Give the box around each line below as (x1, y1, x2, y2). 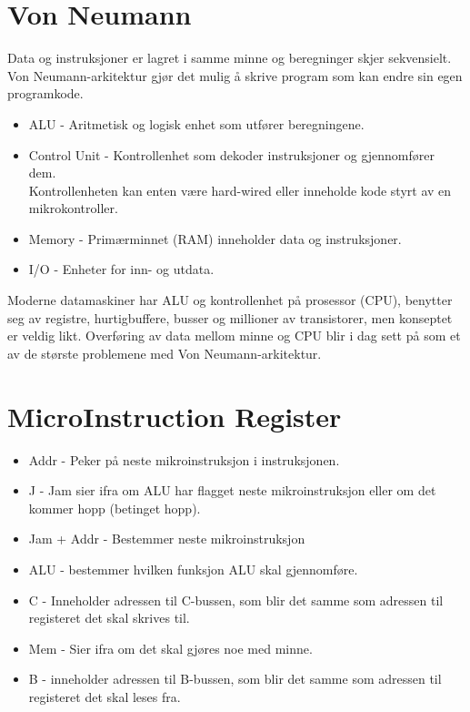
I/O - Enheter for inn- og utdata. (28, 259, 215, 279)
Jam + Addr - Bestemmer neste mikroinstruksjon (28, 529, 305, 548)
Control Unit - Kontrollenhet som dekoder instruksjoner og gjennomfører (28, 145, 435, 164)
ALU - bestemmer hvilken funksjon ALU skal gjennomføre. (28, 559, 358, 578)
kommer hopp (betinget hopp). (28, 498, 201, 517)
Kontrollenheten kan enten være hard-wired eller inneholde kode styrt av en (28, 180, 452, 199)
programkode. (7, 84, 84, 103)
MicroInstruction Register (7, 397, 342, 434)
